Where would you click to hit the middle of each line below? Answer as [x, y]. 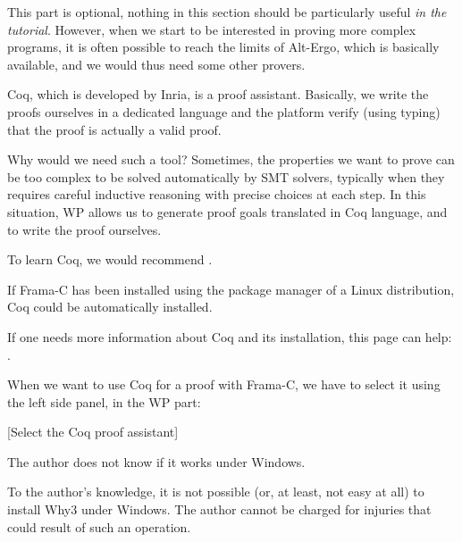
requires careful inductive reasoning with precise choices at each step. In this [217, 194]
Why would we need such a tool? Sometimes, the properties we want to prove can [231, 159]
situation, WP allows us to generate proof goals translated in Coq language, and [227, 211]
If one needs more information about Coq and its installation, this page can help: [230, 336]
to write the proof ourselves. [84, 229]
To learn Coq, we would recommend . [110, 259]
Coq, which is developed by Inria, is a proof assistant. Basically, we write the [218, 94]
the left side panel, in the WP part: [104, 401]
